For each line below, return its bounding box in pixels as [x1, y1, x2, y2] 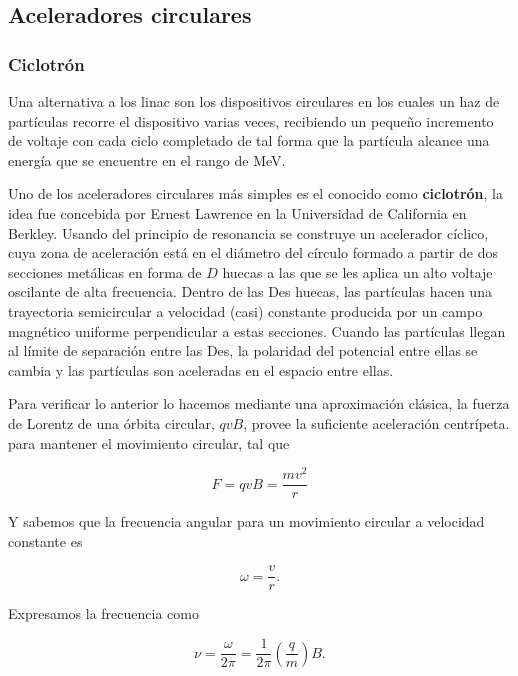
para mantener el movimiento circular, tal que [8, 432, 290, 453]
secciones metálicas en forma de [8, 261, 202, 282]
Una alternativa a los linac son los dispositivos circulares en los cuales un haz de [8, 91, 500, 111]
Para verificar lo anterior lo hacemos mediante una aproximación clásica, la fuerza [8, 393, 510, 414]
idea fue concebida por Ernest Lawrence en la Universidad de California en [8, 202, 467, 223]
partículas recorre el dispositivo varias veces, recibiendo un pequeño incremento [8, 110, 494, 131]
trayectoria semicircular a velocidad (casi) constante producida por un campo [8, 300, 483, 321]
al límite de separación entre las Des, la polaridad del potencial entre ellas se [8, 340, 478, 361]
